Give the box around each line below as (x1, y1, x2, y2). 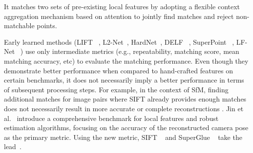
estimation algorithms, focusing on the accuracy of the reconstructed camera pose (4, 122, 249, 133)
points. (37, 20, 57, 31)
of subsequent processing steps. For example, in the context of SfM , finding (4, 84, 229, 94)
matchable (4, 20, 35, 31)
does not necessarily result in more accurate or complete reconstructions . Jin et (4, 103, 244, 113)
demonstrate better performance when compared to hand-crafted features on (4, 65, 233, 75)
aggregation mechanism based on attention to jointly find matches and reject (4, 11, 234, 21)
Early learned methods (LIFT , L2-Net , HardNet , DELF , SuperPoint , (4, 36, 234, 47)
